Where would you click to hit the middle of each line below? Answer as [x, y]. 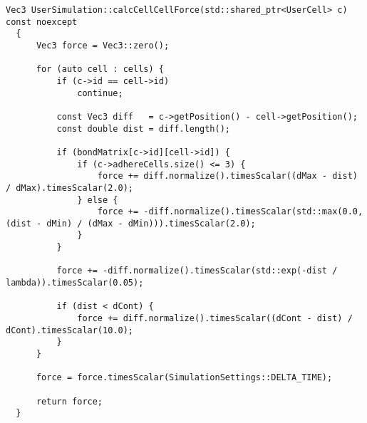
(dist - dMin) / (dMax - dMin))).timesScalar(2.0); [131, 223]
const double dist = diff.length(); [143, 129]
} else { [98, 200]
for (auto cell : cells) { [100, 69]
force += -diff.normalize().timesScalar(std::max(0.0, [230, 212]
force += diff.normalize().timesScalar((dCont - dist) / [215, 319]
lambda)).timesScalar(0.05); [75, 283]
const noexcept [42, 22]
